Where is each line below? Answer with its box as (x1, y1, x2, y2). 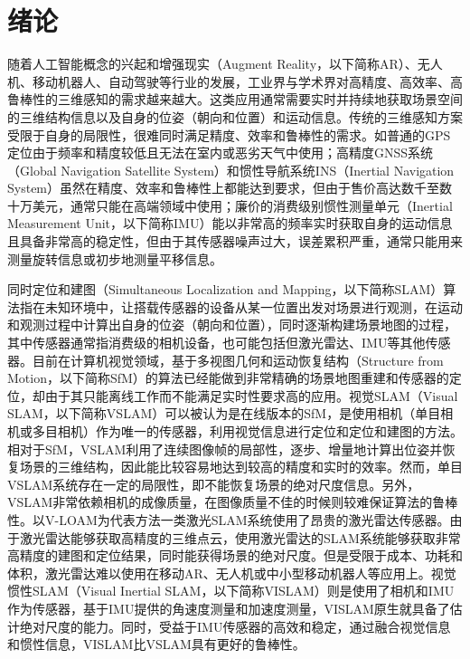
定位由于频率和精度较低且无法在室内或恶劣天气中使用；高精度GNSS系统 (7, 143, 434, 162)
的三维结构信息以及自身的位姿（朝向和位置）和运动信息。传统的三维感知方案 (7, 107, 463, 126)
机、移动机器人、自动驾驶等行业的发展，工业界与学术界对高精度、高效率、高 (7, 72, 463, 91)
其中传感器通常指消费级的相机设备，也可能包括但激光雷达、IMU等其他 (7, 333, 426, 352)
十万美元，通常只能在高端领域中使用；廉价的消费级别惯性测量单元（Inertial (7, 196, 453, 215)
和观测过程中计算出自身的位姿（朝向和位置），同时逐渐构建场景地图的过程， (7, 315, 456, 334)
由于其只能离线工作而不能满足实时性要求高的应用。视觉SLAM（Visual (44, 386, 458, 405)
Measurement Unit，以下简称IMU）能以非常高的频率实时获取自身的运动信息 (7, 214, 453, 233)
